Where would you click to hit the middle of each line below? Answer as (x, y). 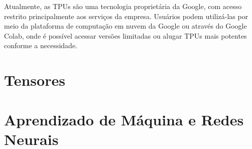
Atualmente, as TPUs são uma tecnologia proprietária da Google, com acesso (123, 6)
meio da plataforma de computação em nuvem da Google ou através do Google (125, 26)
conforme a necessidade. (41, 45)
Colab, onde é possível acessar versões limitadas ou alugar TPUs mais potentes (125, 35)
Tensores (35, 80)
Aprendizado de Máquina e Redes (124, 119)
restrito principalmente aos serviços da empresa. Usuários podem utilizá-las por (126, 16)
